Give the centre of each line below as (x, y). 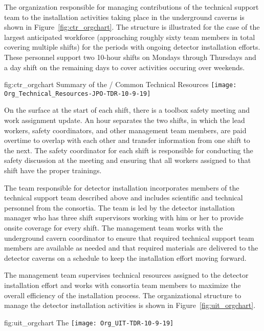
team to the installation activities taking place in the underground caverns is (124, 17)
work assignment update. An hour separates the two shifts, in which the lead (125, 120)
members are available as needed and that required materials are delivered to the (131, 248)
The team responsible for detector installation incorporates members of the (122, 187)
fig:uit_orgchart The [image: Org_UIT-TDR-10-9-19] (89, 322)
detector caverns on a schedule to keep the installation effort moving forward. (125, 257)
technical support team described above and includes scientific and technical (124, 198)
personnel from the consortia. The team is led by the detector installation (119, 207)
